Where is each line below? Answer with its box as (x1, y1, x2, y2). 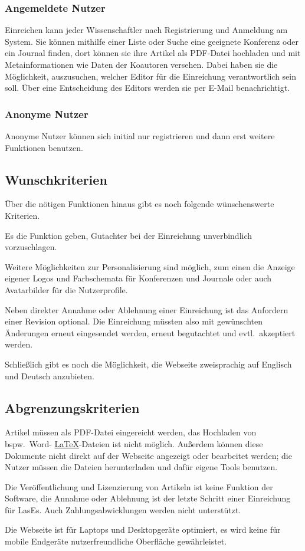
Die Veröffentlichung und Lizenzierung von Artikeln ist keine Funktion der (5, 480, 273, 493)
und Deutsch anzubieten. (5, 369, 94, 382)
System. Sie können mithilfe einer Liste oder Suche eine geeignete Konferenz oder (5, 35, 299, 47)
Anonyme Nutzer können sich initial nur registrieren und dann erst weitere (5, 130, 275, 142)
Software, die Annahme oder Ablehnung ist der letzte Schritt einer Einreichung (5, 492, 291, 504)
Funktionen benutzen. (5, 141, 83, 153)
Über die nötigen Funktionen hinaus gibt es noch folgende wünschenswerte (5, 198, 274, 210)
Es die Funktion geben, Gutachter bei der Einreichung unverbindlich (5, 229, 252, 241)
